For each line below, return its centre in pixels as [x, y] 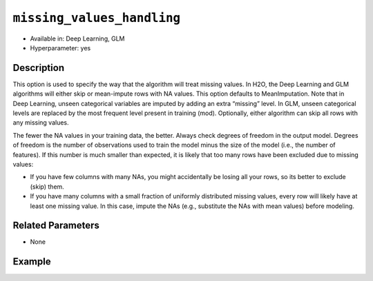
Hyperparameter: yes [60, 48]
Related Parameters [56, 226]
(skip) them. [47, 187]
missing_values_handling [97, 18]
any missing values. [41, 123]
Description [39, 68]
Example [32, 262]
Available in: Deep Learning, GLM [77, 39]
